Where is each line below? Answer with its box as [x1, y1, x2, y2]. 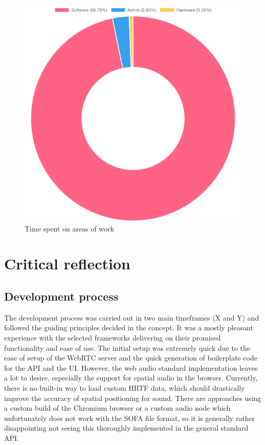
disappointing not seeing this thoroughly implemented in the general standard [4, 422, 249, 433]
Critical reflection [4, 253, 130, 274]
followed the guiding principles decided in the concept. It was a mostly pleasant [4, 322, 253, 333]
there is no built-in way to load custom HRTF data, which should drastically [4, 382, 245, 393]
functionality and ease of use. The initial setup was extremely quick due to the [4, 342, 250, 353]
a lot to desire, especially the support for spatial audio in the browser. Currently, [4, 372, 258, 383]
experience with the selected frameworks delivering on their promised [4, 332, 221, 343]
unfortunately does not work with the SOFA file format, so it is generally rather [4, 412, 255, 423]
